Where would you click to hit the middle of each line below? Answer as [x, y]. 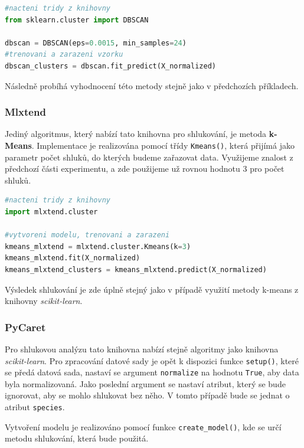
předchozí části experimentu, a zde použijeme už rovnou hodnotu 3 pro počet [145, 169]
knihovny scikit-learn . [44, 301]
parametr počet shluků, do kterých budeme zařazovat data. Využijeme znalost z [149, 157]
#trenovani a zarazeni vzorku [64, 55]
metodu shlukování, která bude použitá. [77, 438]
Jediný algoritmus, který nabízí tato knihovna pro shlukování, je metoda [136, 134]
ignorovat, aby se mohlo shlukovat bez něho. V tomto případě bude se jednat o [147, 395]
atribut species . [35, 407]
